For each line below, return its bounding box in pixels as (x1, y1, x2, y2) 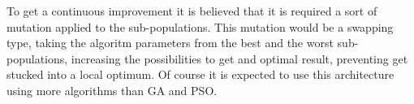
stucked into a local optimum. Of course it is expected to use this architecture (6, 66, 395, 83)
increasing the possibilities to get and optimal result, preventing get (71, 50, 408, 67)
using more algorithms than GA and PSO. (6, 81, 218, 98)
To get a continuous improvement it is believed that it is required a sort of (6, 2, 377, 19)
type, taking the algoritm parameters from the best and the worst (6, 34, 334, 51)
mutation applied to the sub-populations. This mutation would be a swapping (6, 18, 394, 35)
